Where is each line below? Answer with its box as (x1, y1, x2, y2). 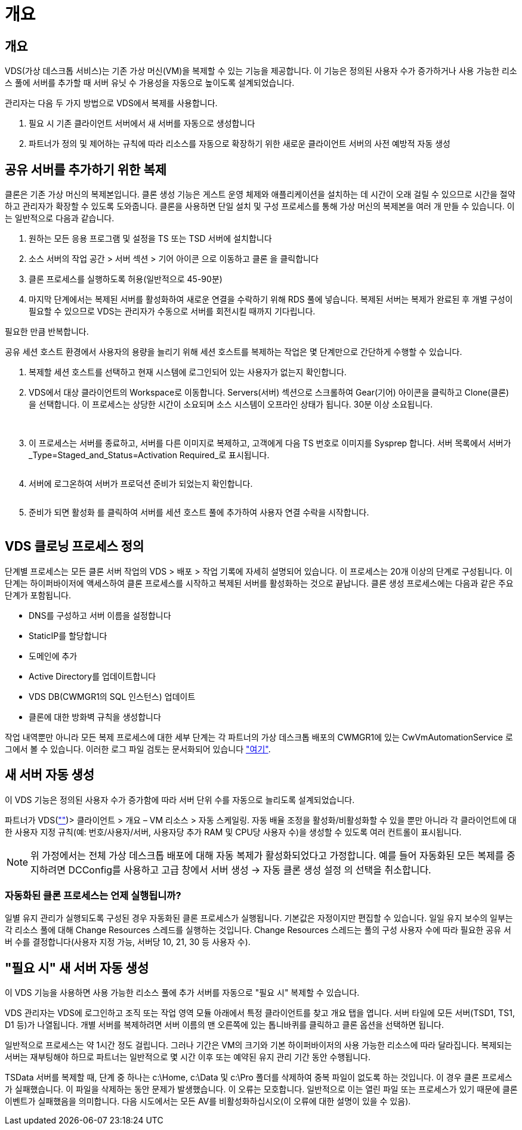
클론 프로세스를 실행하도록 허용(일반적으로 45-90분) (29, 274, 223, 285)
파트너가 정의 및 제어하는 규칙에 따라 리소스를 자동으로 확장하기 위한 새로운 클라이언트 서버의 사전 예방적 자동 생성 (29, 138, 450, 149)
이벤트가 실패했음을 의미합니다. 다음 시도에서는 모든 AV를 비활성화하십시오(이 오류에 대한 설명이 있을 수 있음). (5, 1096, 411, 1107)
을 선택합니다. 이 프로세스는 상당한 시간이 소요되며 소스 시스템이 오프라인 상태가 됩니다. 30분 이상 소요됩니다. (29, 399, 433, 410)
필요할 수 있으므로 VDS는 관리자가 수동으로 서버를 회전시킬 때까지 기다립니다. (29, 306, 316, 317)
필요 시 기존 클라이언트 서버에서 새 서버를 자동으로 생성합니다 (29, 118, 255, 129)
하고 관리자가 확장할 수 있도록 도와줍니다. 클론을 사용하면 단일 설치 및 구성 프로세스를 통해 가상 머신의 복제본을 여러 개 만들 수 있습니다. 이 (5, 201, 515, 212)
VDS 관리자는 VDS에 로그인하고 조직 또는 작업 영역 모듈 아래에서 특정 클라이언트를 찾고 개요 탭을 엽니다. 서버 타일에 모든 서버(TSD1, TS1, (5, 1008, 515, 1018)
